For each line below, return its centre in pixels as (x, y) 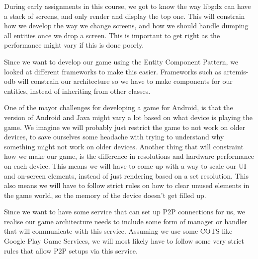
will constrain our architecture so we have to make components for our (125, 81)
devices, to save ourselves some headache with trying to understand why (114, 137)
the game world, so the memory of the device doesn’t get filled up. (105, 195)
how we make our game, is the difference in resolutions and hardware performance (129, 156)
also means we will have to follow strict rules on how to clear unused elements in (127, 185)
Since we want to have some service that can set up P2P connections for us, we (125, 212)
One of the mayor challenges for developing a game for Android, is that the (119, 107)
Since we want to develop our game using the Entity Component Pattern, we (121, 61)
